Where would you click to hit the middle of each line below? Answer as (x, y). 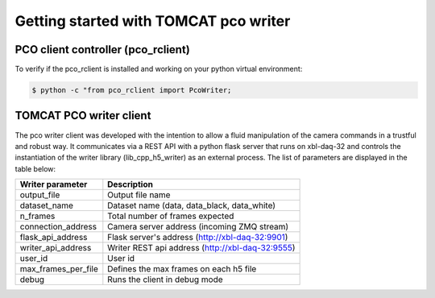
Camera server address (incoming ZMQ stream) (198, 227)
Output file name (139, 195)
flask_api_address (54, 238)
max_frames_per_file (59, 269)
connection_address (58, 227)
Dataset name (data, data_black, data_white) (192, 205)
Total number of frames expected (171, 216)
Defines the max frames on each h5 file (182, 269)
